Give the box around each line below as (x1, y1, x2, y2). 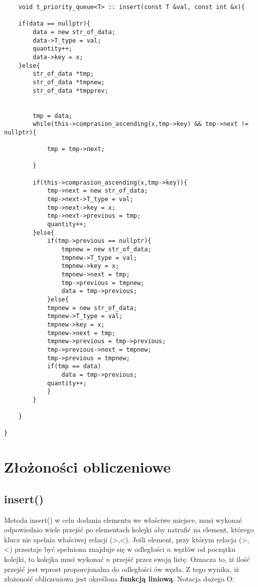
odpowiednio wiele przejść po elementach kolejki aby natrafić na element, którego (4, 524, 254, 535)
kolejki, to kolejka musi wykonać (4, 554, 104, 564)
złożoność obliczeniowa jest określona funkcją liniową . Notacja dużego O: (4, 573, 234, 584)
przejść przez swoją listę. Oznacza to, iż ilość (112, 554, 250, 564)
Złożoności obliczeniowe (4, 457, 171, 477)
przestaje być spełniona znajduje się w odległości (14, 544, 165, 554)
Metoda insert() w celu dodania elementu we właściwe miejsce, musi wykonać (4, 514, 242, 525)
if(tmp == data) (47, 363, 101, 370)
